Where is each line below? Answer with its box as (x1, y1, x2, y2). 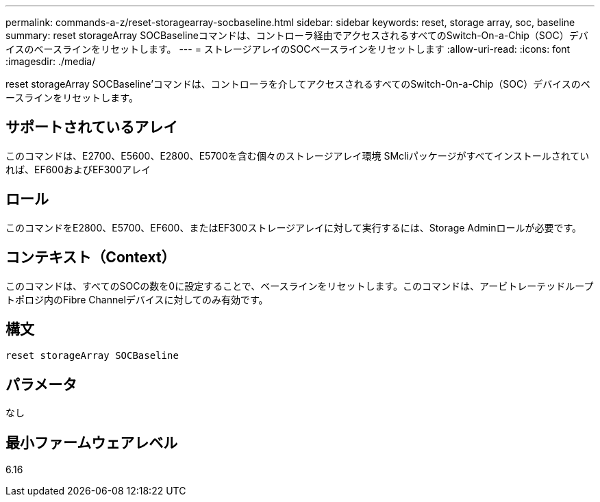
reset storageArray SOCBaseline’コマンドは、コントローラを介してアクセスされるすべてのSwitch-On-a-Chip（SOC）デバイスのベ (5, 78, 590, 90)
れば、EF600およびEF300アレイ (5, 163, 151, 175)
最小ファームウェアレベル (5, 434, 178, 451)
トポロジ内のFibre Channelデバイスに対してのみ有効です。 (5, 293, 268, 305)
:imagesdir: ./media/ (5, 55, 96, 67)
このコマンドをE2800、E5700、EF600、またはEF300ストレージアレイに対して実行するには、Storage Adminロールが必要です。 (5, 221, 582, 234)
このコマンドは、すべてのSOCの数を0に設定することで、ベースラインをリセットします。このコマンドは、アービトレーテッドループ (5, 279, 594, 292)
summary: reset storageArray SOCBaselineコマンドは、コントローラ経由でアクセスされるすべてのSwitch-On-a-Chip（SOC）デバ (5, 29, 588, 41)
